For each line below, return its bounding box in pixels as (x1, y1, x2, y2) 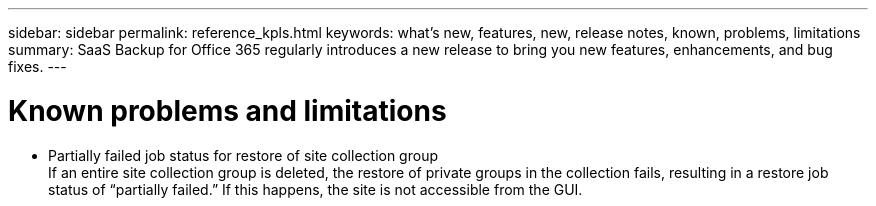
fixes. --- (8, 58, 67, 75)
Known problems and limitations (8, 93, 447, 128)
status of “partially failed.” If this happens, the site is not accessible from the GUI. (48, 180, 583, 198)
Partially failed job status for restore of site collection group (48, 146, 438, 164)
